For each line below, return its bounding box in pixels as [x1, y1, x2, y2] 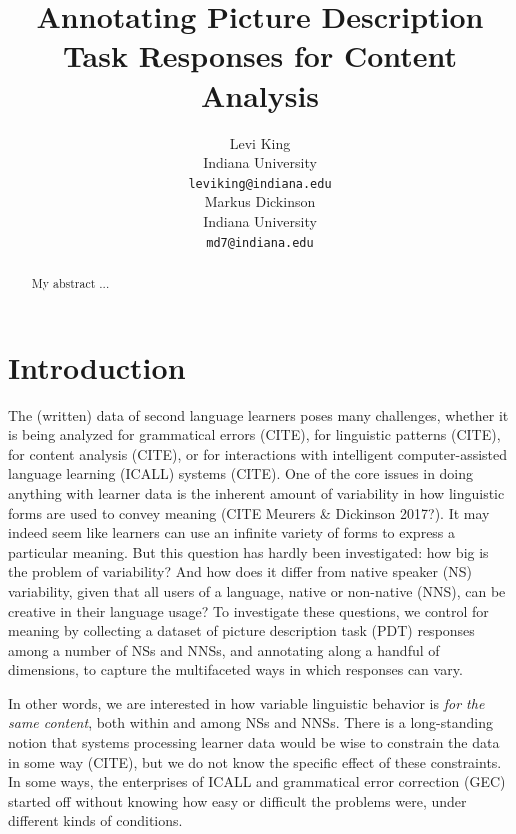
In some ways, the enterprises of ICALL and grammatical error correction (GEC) [8, 771, 506, 792]
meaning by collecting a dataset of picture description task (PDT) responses [8, 620, 475, 641]
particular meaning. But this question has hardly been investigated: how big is [8, 541, 489, 562]
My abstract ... [31, 274, 110, 291]
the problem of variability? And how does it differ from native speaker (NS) [8, 561, 472, 582]
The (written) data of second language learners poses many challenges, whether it [8, 404, 509, 425]
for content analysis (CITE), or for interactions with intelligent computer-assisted [8, 443, 508, 464]
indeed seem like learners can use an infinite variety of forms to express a [8, 522, 456, 543]
